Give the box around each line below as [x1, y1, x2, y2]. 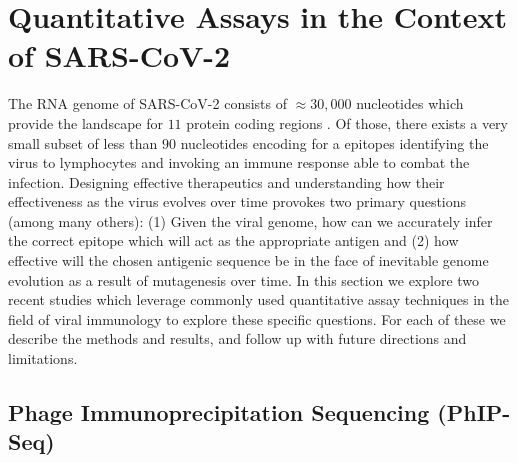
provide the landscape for [8, 112, 163, 133]
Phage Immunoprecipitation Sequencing [8, 397, 430, 428]
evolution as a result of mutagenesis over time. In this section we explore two [8, 269, 480, 290]
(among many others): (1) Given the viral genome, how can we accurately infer [8, 210, 493, 231]
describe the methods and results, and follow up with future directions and [8, 328, 467, 349]
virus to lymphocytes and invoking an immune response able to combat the [8, 152, 470, 173]
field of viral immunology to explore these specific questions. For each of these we [8, 308, 506, 329]
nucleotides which [356, 93, 464, 114]
